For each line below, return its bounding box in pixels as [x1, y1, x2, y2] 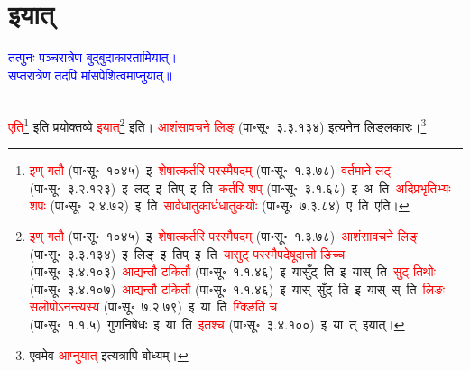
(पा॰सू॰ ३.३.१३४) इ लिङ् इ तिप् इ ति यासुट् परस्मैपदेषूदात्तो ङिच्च [29, 244, 346, 263]
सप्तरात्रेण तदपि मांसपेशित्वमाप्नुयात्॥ [8, 65, 172, 84]
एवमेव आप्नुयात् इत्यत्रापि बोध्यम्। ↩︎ [29, 345, 189, 364]
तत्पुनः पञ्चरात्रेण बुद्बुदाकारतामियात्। [8, 48, 178, 67]
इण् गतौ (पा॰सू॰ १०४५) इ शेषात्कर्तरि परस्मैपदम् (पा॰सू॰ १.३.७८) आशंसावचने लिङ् [29, 226, 418, 245]
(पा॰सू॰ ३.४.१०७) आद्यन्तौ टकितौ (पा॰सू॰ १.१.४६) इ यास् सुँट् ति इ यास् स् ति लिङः [29, 279, 446, 298]
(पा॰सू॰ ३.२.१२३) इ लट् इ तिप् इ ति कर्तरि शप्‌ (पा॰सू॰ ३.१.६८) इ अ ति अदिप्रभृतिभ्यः [29, 178, 451, 197]
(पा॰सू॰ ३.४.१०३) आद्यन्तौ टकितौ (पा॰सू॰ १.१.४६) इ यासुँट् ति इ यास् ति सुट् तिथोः [29, 262, 437, 281]
